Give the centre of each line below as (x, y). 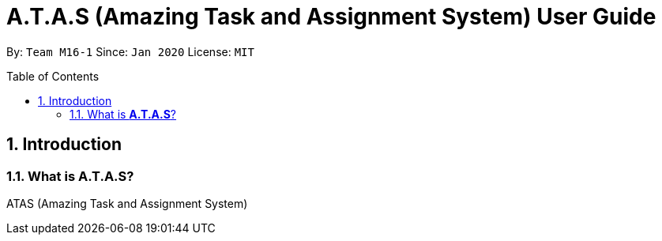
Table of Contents (53, 76)
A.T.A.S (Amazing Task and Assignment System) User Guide (331, 17)
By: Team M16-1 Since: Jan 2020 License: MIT (130, 51)
